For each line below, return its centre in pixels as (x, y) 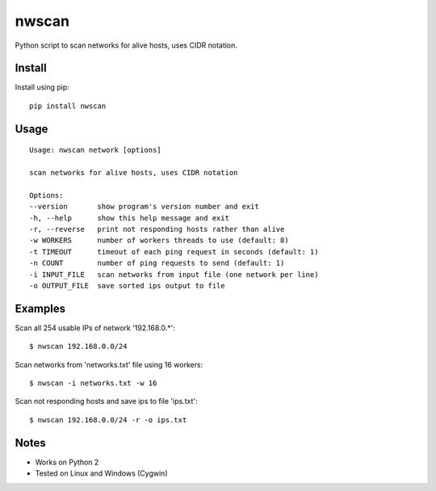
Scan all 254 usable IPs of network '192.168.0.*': (95, 328)
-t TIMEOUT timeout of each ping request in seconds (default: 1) (174, 252)
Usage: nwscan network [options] (95, 150)
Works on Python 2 (67, 462)
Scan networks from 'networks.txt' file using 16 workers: (109, 364)
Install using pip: (42, 87)
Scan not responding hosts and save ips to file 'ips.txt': (106, 401)
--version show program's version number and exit (145, 207)
